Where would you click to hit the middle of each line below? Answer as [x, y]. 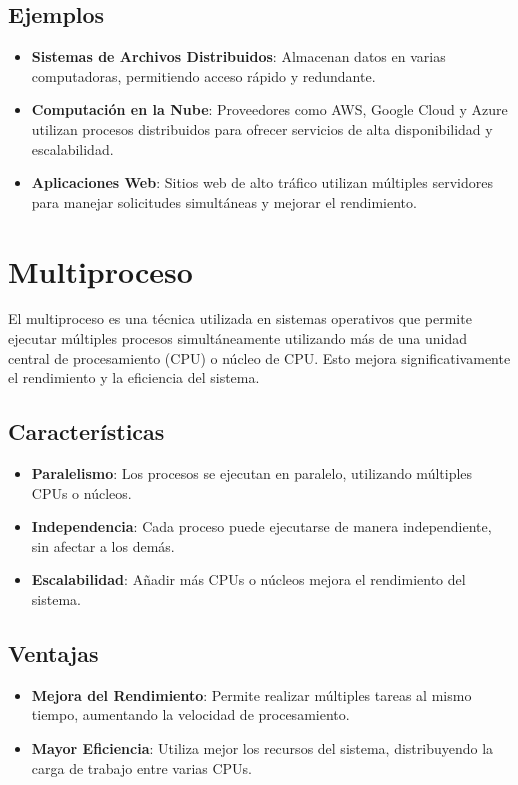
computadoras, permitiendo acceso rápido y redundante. [203, 75]
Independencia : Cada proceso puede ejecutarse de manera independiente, [261, 526]
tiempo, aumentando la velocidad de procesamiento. [190, 714]
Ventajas [53, 653]
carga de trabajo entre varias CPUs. [142, 767]
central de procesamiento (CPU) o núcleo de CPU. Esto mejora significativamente [259, 357]
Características [86, 431]
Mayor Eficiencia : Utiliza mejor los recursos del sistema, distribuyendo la [262, 748]
